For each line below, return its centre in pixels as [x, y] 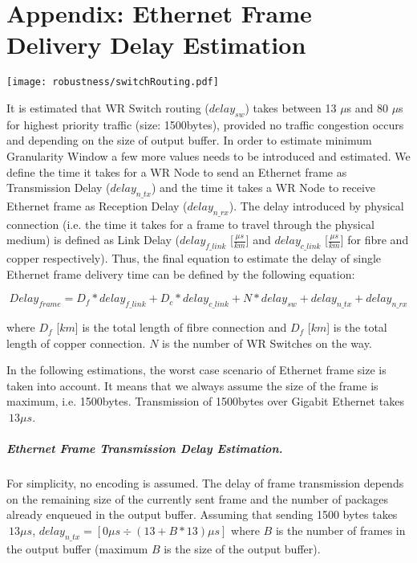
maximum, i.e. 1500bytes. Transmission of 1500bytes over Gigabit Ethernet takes [205, 401]
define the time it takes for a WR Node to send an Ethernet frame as [177, 171]
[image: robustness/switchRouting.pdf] [113, 82]
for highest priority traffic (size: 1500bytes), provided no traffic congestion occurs [205, 124]
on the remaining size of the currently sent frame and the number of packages [198, 498]
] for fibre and [374, 240]
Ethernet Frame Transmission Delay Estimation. [145, 449]
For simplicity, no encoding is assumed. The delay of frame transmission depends [205, 483]
